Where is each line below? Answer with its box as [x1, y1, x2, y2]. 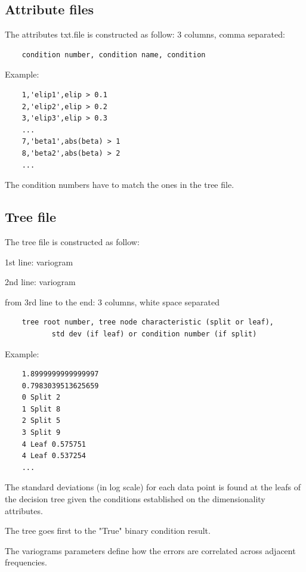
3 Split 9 [21, 428, 61, 437]
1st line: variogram [5, 255, 73, 268]
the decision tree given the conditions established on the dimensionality [5, 493, 265, 505]
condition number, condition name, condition [21, 50, 206, 59]
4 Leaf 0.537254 [21, 452, 86, 460]
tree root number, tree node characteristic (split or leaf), [21, 318, 274, 327]
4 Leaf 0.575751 [21, 440, 86, 449]
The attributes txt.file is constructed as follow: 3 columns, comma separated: [5, 28, 285, 41]
